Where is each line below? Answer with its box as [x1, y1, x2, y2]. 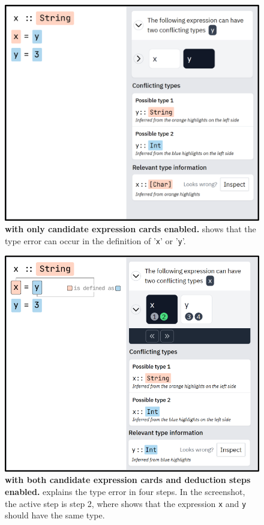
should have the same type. [5, 509, 105, 521]
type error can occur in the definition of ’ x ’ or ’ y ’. [5, 235, 186, 247]
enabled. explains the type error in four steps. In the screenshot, [5, 485, 245, 498]
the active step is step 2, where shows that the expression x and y [5, 497, 247, 509]
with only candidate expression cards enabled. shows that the [5, 223, 256, 235]
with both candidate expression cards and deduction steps [5, 473, 251, 486]
